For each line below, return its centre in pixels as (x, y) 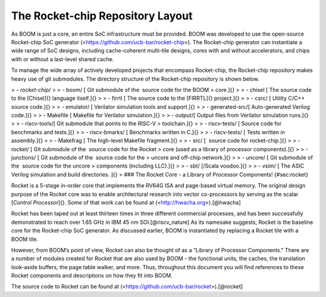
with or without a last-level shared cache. (62, 59)
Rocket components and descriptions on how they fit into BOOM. (92, 276)
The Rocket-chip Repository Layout (102, 16)
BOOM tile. (25, 239)
